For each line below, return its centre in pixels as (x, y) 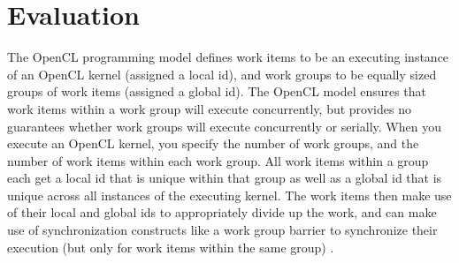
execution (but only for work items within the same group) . (171, 247)
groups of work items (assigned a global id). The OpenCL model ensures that (217, 91)
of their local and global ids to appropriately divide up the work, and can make (222, 212)
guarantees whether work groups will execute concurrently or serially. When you (224, 126)
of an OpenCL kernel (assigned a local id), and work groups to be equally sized (222, 74)
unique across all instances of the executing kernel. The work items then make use (229, 195)
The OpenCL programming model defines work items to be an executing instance (228, 57)
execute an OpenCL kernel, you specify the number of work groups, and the (213, 143)
